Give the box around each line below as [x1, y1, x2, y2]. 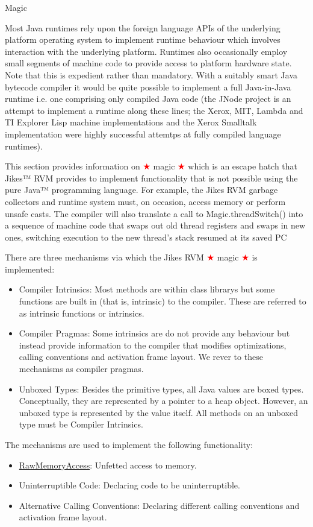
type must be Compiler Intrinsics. [19, 418, 143, 431]
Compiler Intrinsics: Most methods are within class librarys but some [19, 283, 275, 295]
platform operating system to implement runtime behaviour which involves [5, 33, 280, 46]
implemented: [5, 262, 55, 275]
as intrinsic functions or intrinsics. [19, 306, 144, 319]
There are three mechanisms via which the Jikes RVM [5, 251, 204, 263]
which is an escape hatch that [188, 160, 298, 172]
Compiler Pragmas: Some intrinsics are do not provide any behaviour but [19, 327, 290, 339]
